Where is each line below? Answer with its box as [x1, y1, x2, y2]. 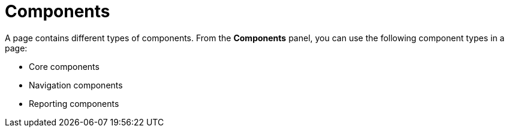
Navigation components [29, 79, 123, 90]
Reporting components [29, 98, 119, 109]
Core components [29, 61, 100, 72]
